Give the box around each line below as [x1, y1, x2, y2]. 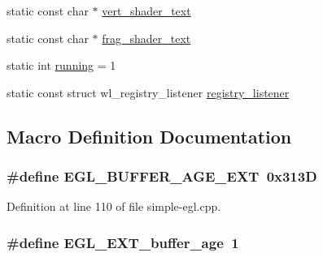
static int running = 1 [7, 57, 116, 74]
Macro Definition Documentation [7, 123, 292, 148]
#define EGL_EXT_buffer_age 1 [7, 232, 239, 252]
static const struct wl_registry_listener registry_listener [7, 84, 290, 101]
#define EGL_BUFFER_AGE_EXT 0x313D [7, 166, 317, 186]
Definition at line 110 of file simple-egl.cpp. [7, 198, 221, 215]
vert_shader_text [102, 2, 191, 19]
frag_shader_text [102, 29, 191, 46]
